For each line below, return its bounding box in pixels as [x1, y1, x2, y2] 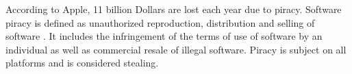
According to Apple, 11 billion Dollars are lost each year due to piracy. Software [5, 2, 342, 16]
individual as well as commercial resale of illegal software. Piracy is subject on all [5, 42, 347, 56]
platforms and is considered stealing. [5, 56, 159, 70]
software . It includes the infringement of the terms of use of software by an [5, 29, 323, 43]
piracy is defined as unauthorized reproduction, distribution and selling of [5, 15, 315, 29]
